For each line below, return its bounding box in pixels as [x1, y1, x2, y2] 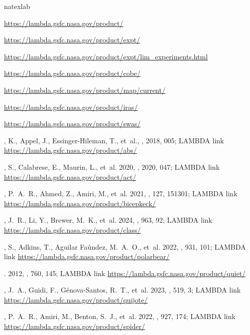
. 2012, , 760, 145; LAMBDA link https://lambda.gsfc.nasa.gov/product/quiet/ [4, 268, 246, 278]
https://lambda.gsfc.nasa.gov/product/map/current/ [4, 84, 165, 95]
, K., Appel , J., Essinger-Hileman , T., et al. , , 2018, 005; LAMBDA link [4, 135, 224, 145]
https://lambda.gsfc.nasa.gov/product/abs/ [4, 145, 137, 155]
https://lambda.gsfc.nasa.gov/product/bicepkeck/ [4, 198, 156, 208]
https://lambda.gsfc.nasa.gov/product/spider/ [4, 321, 145, 332]
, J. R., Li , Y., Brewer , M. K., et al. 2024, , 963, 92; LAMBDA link [4, 215, 212, 225]
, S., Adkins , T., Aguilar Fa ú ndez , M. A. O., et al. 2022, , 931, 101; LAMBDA [4, 241, 246, 252]
